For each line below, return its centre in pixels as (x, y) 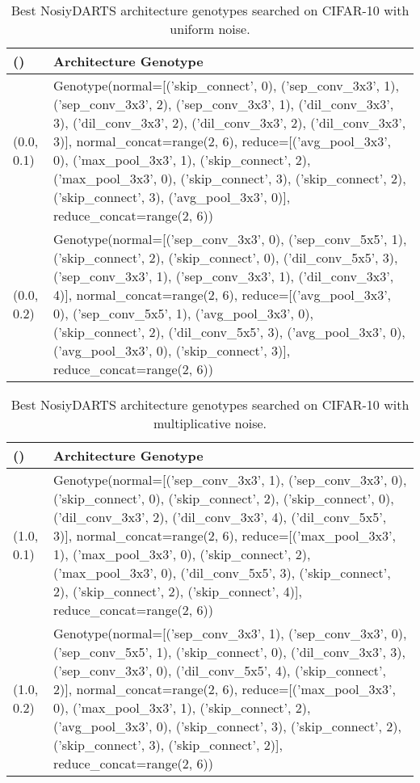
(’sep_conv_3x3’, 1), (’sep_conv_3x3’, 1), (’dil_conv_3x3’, (224, 276)
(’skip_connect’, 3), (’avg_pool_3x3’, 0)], (172, 197)
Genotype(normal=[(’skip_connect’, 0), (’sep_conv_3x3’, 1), (227, 85)
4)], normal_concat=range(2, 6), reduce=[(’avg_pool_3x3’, (223, 295)
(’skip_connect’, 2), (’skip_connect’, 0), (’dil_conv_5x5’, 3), (226, 257)
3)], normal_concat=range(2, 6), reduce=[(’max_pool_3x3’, (225, 535)
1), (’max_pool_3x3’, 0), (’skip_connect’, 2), (182, 554)
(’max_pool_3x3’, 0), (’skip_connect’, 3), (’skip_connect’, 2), (230, 178)
